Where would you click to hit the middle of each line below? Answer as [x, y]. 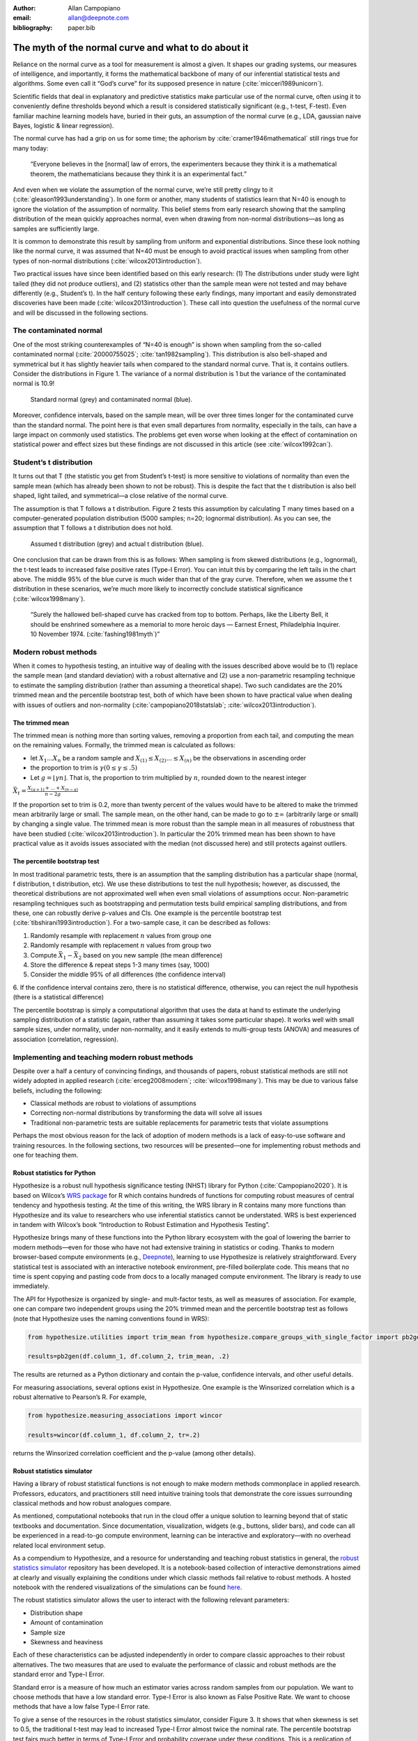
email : [22, 18]
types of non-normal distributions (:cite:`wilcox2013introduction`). [107, 260]
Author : [24, 8]
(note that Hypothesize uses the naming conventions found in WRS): [111, 1318]
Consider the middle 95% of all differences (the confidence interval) [128, 974]
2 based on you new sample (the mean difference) [150, 956]
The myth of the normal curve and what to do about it [131, 48]
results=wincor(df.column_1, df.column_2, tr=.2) [114, 1435]
